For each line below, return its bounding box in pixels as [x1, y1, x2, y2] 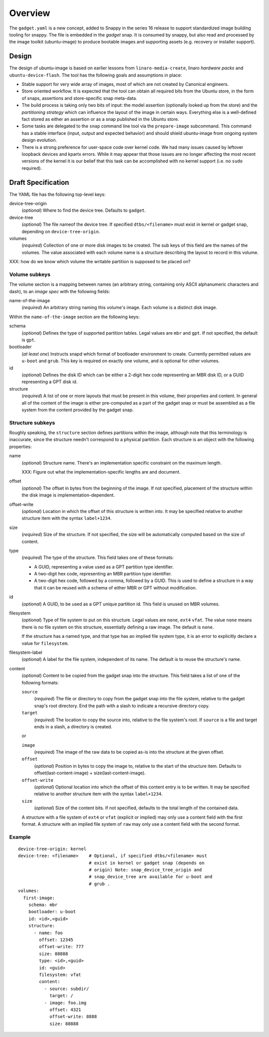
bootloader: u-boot [28, 909, 76, 915]
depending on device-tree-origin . [21, 228, 100, 234]
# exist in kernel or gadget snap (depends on [89, 860, 205, 866]
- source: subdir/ [44, 986, 89, 992]
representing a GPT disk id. [21, 379, 78, 385]
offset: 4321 [49, 1007, 82, 1013]
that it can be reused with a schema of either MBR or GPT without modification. [34, 584, 197, 590]
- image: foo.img [44, 1000, 87, 1006]
